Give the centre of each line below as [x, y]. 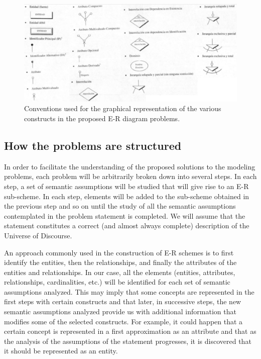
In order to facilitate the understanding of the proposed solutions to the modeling [130, 166]
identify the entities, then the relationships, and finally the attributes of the [120, 262]
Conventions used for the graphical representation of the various [123, 108]
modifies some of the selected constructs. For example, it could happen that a [123, 321]
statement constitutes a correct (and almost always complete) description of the [127, 226]
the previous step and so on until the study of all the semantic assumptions [120, 206]
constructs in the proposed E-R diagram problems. [102, 118]
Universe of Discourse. [38, 235]
